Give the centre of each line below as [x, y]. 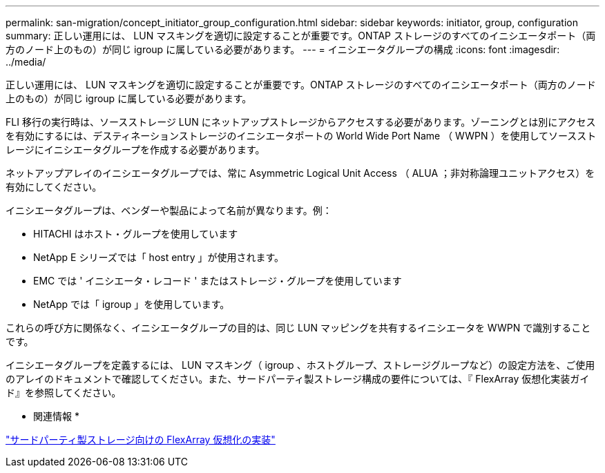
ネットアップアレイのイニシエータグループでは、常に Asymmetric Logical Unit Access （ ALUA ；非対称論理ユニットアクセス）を [300, 173]
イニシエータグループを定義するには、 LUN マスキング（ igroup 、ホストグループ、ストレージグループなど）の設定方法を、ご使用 [300, 365]
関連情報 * [56, 416]
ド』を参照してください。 [64, 393]
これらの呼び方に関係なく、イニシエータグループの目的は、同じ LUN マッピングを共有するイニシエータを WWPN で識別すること [298, 328]
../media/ [26, 62]
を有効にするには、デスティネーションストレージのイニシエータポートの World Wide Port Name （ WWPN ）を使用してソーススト [301, 136]
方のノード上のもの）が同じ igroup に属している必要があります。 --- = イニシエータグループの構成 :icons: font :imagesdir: [283, 49]
